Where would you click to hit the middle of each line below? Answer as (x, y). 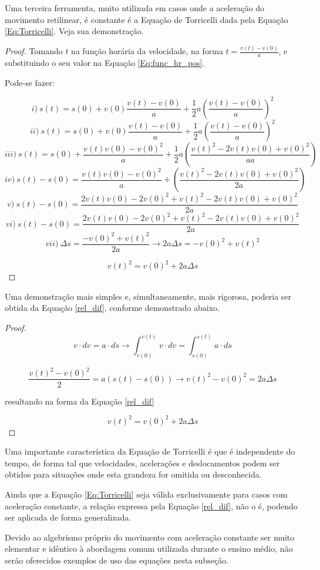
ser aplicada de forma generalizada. (68, 517)
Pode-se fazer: (30, 82)
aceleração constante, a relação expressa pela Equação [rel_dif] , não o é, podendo (151, 506)
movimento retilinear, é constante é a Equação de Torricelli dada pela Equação (146, 19)
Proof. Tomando (34, 51)
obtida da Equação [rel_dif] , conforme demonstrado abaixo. (112, 308)
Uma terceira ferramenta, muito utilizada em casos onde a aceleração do (135, 8)
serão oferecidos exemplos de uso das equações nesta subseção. (117, 560)
